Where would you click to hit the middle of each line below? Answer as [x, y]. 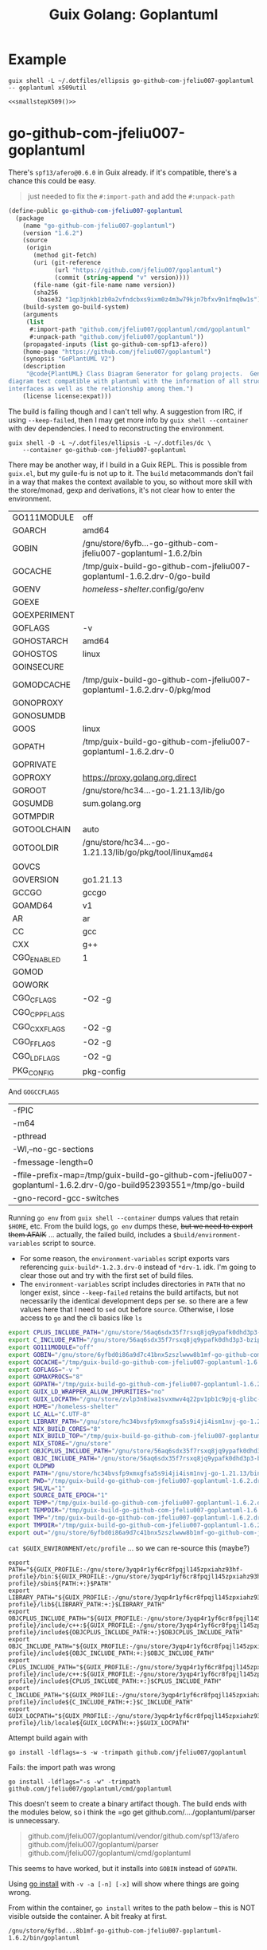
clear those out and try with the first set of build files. [106, 1276]
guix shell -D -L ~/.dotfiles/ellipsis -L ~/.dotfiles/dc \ [110, 443]
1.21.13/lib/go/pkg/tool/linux [137, 852]
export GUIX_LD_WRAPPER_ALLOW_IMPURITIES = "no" [87, 1392]
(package [30, 218]
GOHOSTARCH [41, 641]
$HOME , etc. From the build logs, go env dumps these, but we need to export [131, 1226]
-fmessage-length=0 [53, 1162]
